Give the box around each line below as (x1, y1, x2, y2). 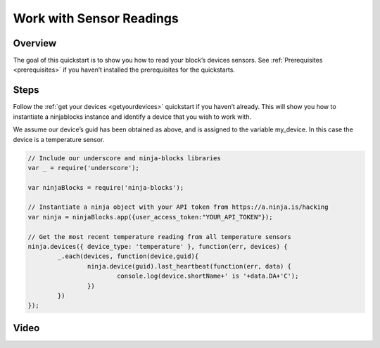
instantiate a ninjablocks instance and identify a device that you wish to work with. (13, 112, 252, 121)
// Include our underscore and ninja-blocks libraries (27, 154, 221, 162)
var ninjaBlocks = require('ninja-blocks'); (27, 183, 184, 191)
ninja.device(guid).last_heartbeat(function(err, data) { (87, 262, 292, 270)
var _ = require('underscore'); (27, 164, 140, 172)
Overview (13, 37, 57, 49)
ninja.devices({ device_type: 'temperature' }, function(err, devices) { (27, 243, 288, 251)
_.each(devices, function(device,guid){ (57, 252, 199, 260)
